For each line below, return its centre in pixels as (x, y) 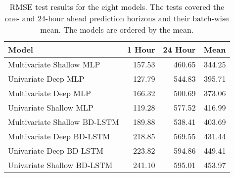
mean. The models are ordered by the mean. (117, 29)
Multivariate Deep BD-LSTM (59, 136)
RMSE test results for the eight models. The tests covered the (117, 7)
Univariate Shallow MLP (51, 107)
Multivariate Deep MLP (49, 93)
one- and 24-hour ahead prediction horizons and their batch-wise (117, 18)
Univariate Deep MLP (46, 79)
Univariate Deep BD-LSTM (56, 150)
